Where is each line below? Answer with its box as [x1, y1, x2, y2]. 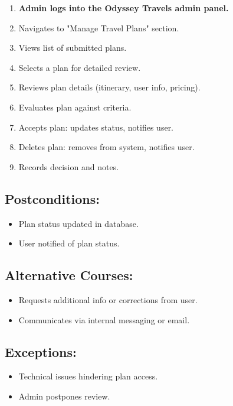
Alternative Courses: [5, 266, 133, 284]
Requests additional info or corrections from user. [18, 293, 198, 306]
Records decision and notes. [18, 160, 119, 173]
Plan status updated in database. [18, 217, 139, 229]
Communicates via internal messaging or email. [18, 313, 190, 326]
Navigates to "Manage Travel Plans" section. [18, 21, 179, 34]
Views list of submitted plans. [18, 41, 127, 54]
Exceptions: [5, 342, 77, 360]
